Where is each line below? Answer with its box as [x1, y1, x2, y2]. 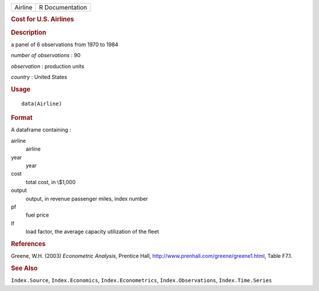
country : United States [11, 74, 67, 81]
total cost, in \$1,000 [25, 178, 76, 185]
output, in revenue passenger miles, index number [25, 195, 148, 202]
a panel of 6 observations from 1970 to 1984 [11, 41, 119, 48]
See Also [11, 264, 38, 272]
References [11, 240, 46, 248]
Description [11, 28, 47, 37]
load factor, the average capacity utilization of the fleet [25, 228, 159, 236]
